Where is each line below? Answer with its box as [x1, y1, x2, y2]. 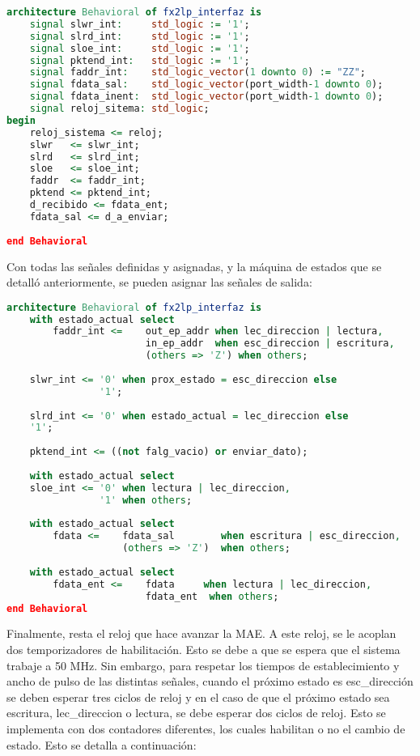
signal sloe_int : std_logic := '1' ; [29, 42, 250, 54]
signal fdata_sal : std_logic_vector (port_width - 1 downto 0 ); [29, 79, 384, 91]
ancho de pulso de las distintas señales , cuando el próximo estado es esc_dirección [6, 673, 414, 690]
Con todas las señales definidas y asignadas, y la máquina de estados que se [6, 257, 382, 274]
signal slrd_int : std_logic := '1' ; [29, 30, 250, 42]
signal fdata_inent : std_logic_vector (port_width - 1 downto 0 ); [29, 91, 384, 103]
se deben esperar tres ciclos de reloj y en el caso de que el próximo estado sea [6, 688, 390, 705]
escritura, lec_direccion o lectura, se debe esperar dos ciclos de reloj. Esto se [6, 704, 386, 721]
